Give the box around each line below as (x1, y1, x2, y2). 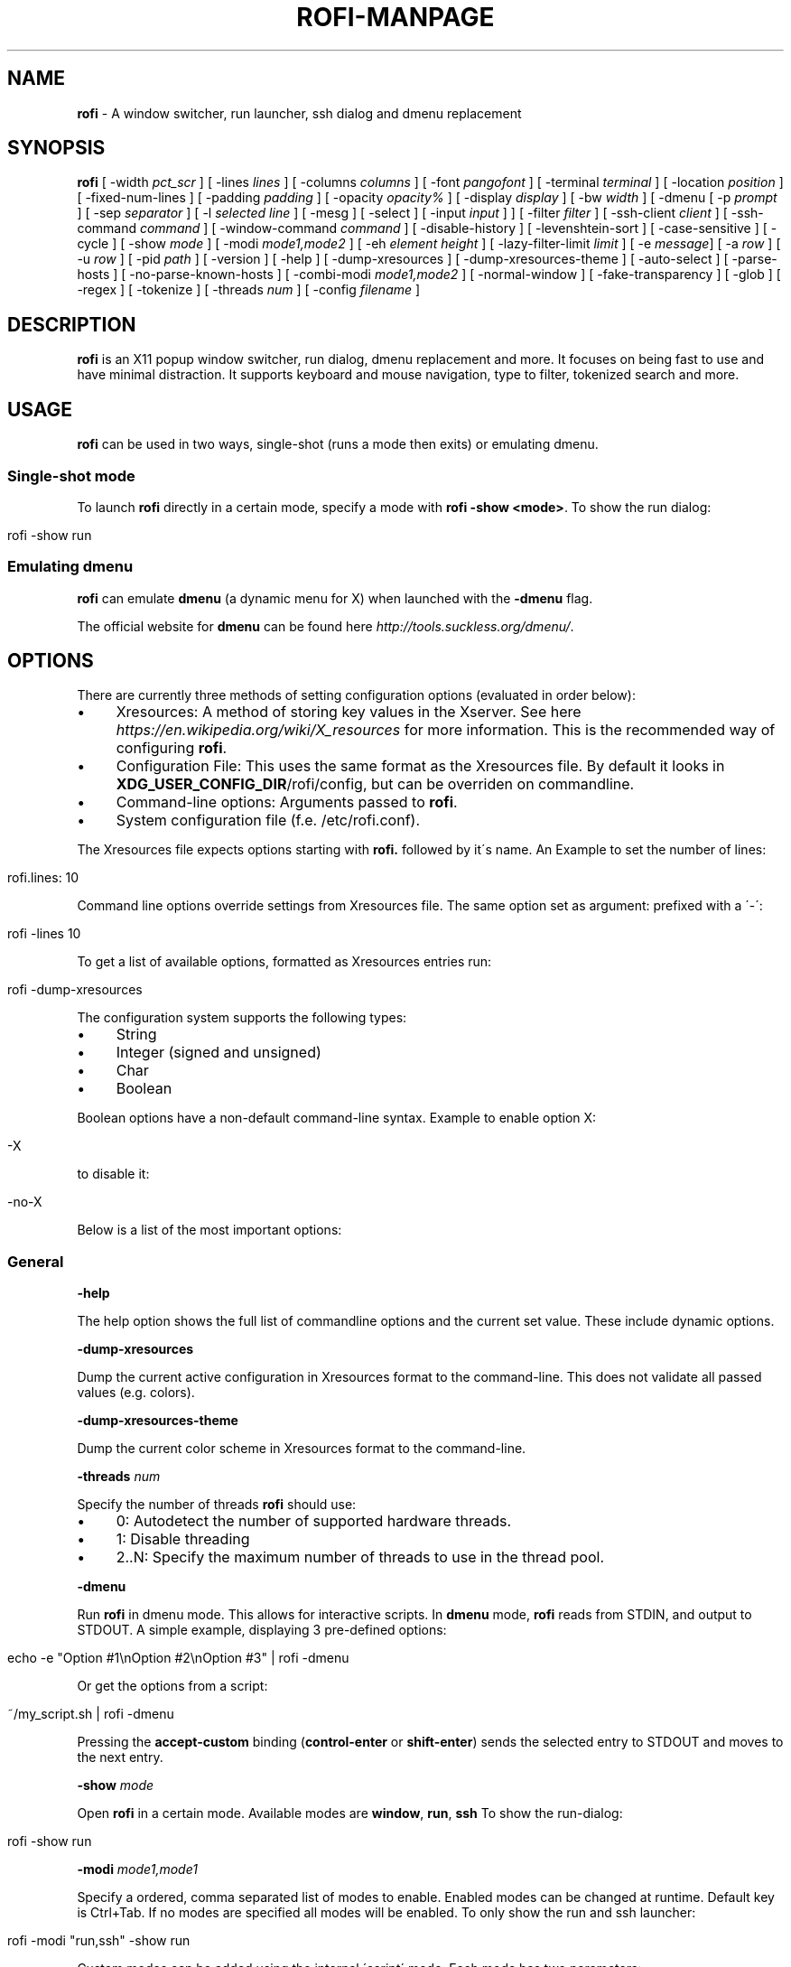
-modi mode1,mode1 (77, 1861, 198, 1878)
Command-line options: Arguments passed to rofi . (116, 793, 458, 812)
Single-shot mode (7, 466, 135, 485)
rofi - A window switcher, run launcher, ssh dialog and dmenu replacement (77, 105, 522, 121)
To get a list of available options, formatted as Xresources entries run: (77, 954, 492, 970)
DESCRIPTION (7, 312, 136, 336)
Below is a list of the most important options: (77, 1222, 342, 1238)
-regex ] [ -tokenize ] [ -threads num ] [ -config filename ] (77, 282, 421, 298)
